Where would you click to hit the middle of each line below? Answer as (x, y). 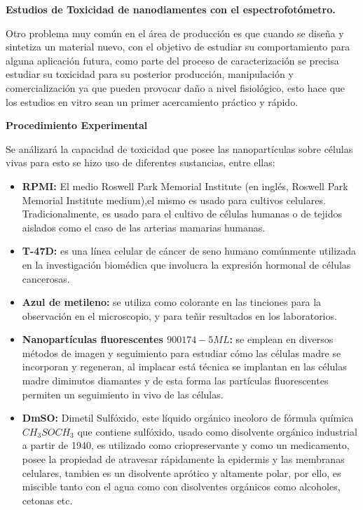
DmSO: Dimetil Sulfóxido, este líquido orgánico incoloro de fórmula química (188, 418)
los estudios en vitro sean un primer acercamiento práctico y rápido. (152, 101)
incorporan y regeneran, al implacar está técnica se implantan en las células (184, 367)
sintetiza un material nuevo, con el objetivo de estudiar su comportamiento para (178, 47)
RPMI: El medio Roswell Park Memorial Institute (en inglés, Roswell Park (185, 186)
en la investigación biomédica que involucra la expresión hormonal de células (186, 264)
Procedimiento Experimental (77, 125)
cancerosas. (46, 278)
